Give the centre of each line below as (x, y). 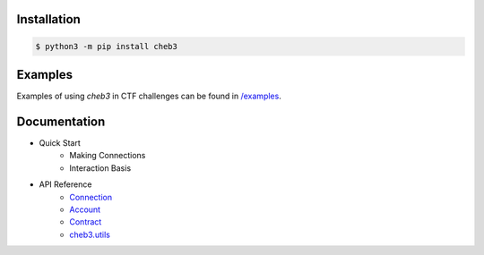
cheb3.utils (90, 234)
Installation (48, 19)
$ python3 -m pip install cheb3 (107, 46)
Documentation (61, 121)
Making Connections (108, 156)
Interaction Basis (100, 168)
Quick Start (60, 143)
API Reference (65, 184)
